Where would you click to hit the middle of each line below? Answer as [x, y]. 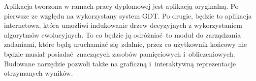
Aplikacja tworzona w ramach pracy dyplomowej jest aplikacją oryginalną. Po [121, 6]
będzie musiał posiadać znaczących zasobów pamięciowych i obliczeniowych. [120, 53]
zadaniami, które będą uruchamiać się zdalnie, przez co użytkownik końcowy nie [126, 44]
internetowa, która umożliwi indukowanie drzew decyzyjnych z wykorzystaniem [123, 25]
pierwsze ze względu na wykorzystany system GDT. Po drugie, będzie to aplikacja [128, 15]
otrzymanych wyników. [39, 73]
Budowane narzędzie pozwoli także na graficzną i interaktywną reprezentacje [120, 63]
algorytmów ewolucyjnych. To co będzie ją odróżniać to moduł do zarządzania [123, 34]
